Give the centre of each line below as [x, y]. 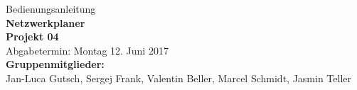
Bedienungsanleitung [51, 9]
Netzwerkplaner [46, 22]
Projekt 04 [32, 36]
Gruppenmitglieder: [55, 64]
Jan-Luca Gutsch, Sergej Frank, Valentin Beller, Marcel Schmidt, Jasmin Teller [178, 78]
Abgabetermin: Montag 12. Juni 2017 [87, 50]
